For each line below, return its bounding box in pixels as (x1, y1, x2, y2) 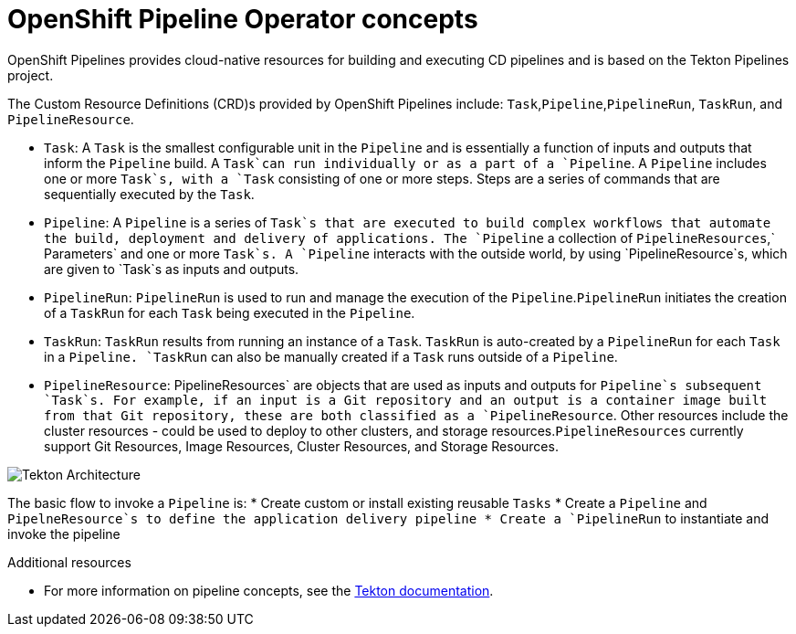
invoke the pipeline (7, 525, 120, 542)
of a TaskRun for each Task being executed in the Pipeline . (44, 304, 415, 321)
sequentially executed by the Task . (44, 185, 255, 202)
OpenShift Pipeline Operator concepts (7, 4, 478, 35)
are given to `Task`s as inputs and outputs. (44, 260, 299, 277)
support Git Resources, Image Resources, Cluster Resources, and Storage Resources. (44, 438, 559, 454)
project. (7, 67, 54, 83)
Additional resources (7, 554, 131, 570)
